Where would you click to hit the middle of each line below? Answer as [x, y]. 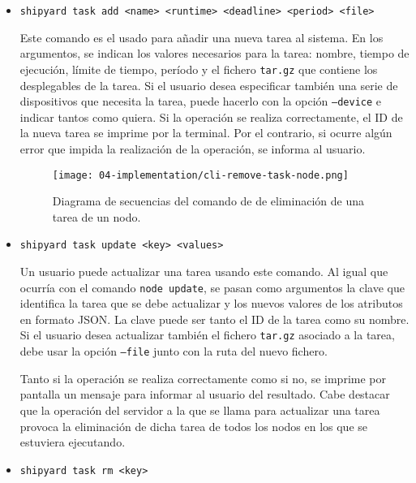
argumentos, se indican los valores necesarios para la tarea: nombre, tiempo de [214, 53]
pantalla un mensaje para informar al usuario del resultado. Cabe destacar [205, 394]
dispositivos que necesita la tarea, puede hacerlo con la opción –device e [201, 101]
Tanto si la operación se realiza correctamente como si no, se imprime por [203, 378]
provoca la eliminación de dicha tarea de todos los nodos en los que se [193, 426]
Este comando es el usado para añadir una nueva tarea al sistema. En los [202, 37]
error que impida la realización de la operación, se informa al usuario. [193, 148]
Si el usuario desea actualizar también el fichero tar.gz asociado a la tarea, [207, 335]
